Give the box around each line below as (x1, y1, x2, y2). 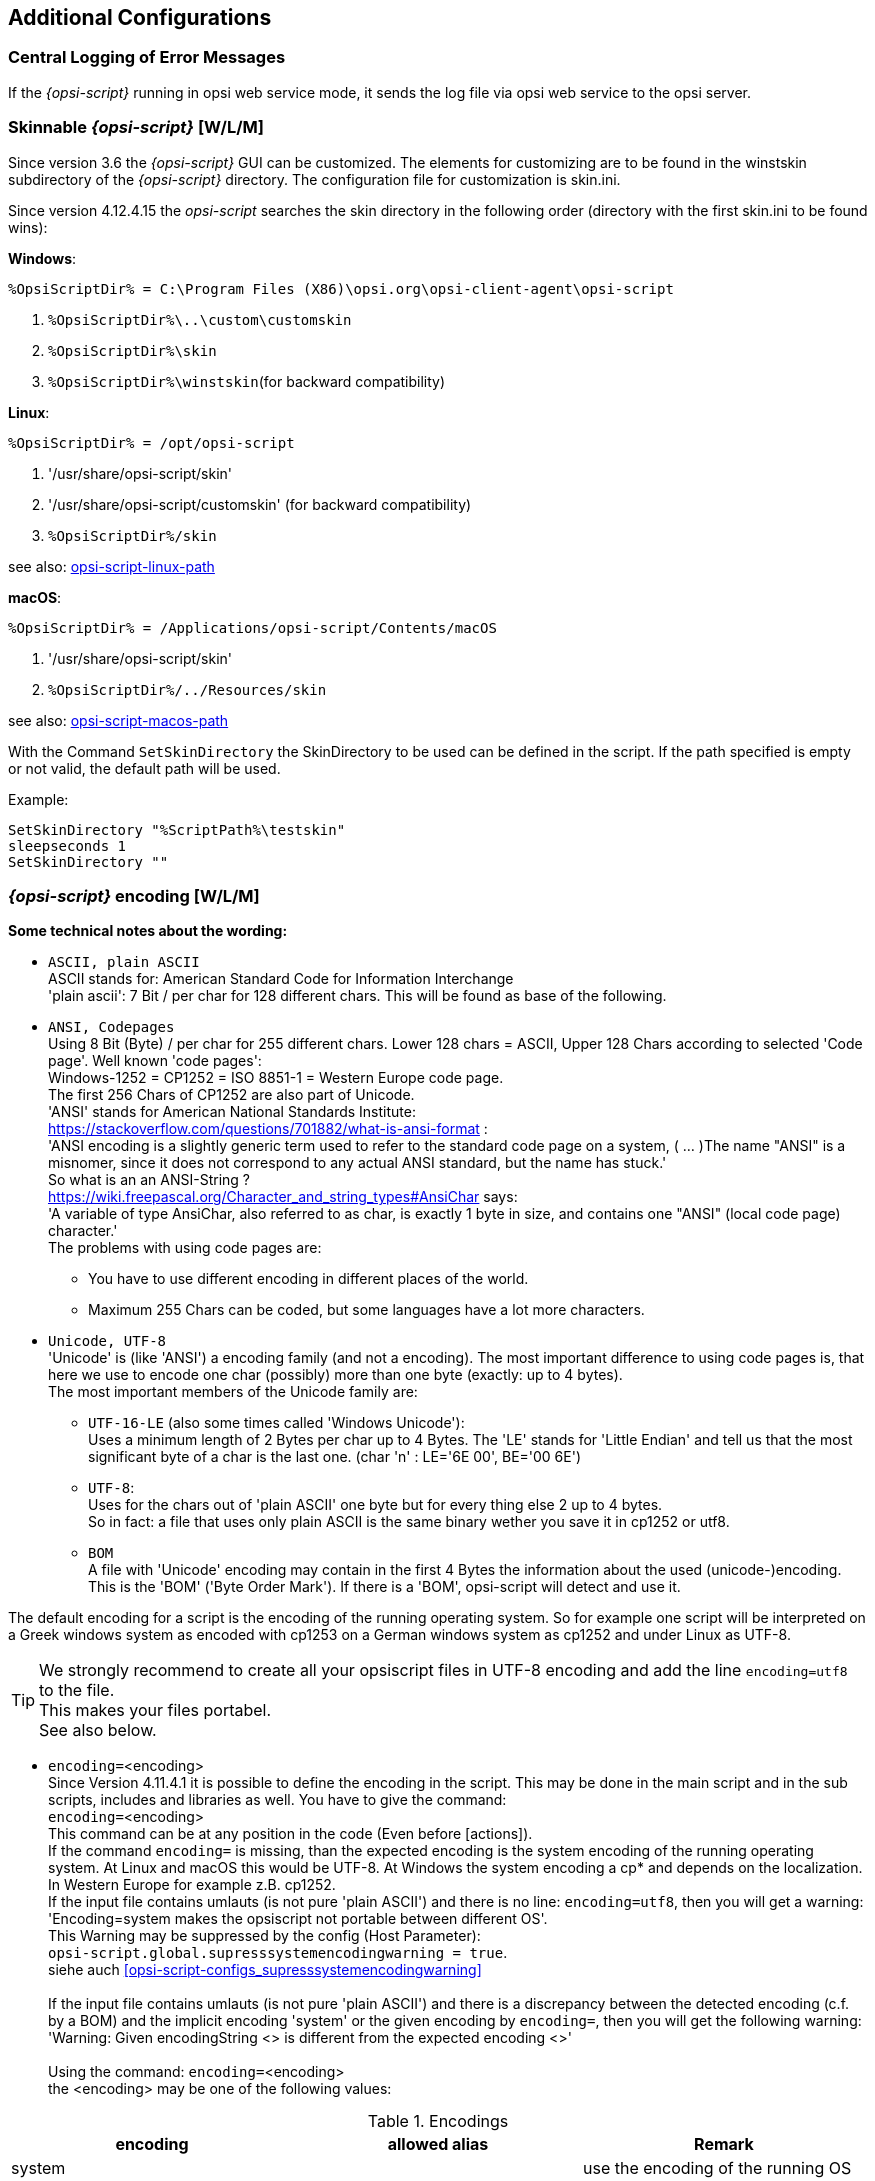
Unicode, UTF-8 (48, 1333, 167, 1350)
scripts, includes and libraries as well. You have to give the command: (48, 1791, 507, 1809)
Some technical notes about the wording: (8, 922, 288, 940)
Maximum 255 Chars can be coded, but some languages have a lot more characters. (88, 1301, 645, 1319)
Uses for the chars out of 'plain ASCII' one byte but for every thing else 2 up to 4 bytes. (88, 1496, 663, 1514)
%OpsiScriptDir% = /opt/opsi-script (8, 434, 295, 451)
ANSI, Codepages (48, 1019, 175, 1036)
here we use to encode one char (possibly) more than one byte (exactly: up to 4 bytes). (48, 1366, 623, 1384)
